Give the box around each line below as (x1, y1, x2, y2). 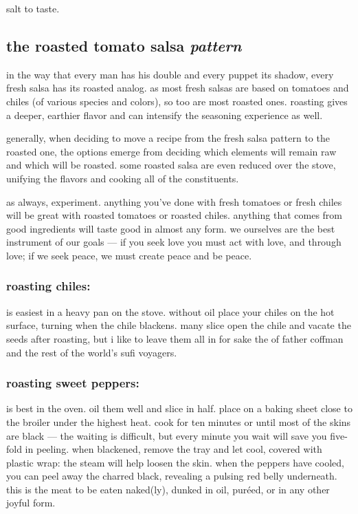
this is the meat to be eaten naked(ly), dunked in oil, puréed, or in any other (6, 482, 330, 496)
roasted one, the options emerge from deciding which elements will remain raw (6, 144, 337, 158)
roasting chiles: (6, 277, 91, 295)
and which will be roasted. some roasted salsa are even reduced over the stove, (6, 158, 336, 172)
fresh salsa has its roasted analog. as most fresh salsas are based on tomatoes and (6, 81, 349, 95)
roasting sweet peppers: (6, 374, 139, 392)
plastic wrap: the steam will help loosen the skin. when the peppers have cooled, (6, 455, 344, 469)
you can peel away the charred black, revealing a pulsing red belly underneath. (6, 469, 337, 483)
